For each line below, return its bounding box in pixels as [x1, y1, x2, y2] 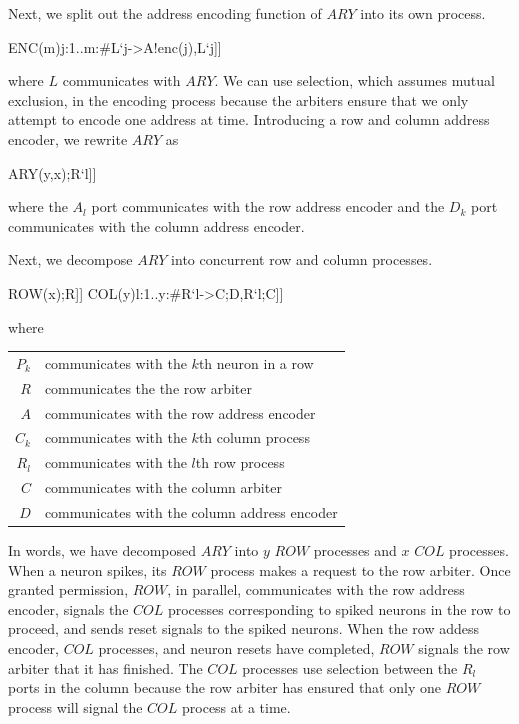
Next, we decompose [8, 249, 133, 270]
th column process [198, 427, 310, 448]
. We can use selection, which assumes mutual [214, 70, 495, 91]
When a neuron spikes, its [8, 559, 167, 580]
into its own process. [360, 3, 486, 23]
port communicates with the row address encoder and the [91, 196, 445, 217]
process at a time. [182, 696, 291, 717]
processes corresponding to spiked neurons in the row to [167, 598, 511, 619]
